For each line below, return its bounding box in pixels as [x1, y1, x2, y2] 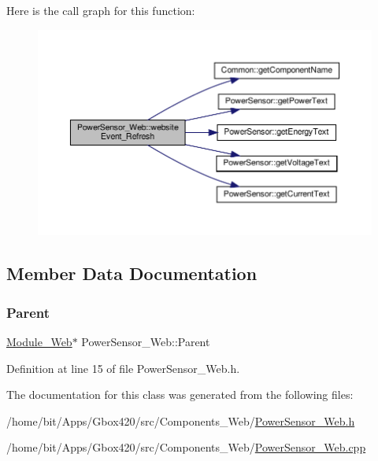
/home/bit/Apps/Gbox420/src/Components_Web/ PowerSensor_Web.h [6, 412, 355, 429]
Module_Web [6, 334, 72, 350]
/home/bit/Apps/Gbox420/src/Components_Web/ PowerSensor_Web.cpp [6, 439, 366, 455]
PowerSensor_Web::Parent [81, 334, 210, 350]
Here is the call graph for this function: [6, 2, 195, 18]
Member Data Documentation [6, 261, 258, 286]
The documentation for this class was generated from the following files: [6, 386, 354, 403]
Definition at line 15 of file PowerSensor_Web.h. [6, 360, 240, 376]
